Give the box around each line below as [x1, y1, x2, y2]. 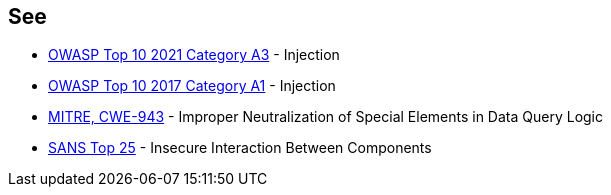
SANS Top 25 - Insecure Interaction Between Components [48, 139, 432, 157]
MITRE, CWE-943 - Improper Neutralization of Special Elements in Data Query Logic [48, 108, 604, 126]
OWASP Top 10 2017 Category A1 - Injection [48, 77, 336, 95]
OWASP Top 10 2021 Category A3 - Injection [48, 46, 340, 64]
